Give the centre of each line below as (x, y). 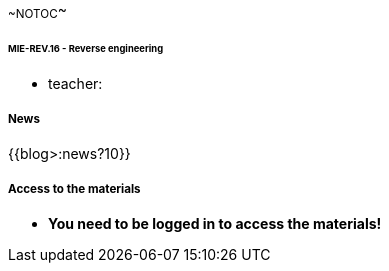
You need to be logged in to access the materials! (215, 224)
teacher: (75, 84)
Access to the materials (74, 188)
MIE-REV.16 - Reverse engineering (86, 48)
